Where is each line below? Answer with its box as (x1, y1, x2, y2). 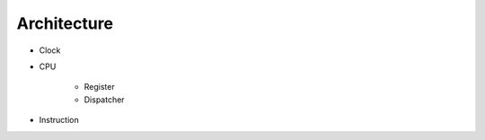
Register (84, 82, 116, 92)
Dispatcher (84, 94, 125, 105)
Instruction (39, 115, 80, 126)
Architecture (16, 13, 114, 33)
